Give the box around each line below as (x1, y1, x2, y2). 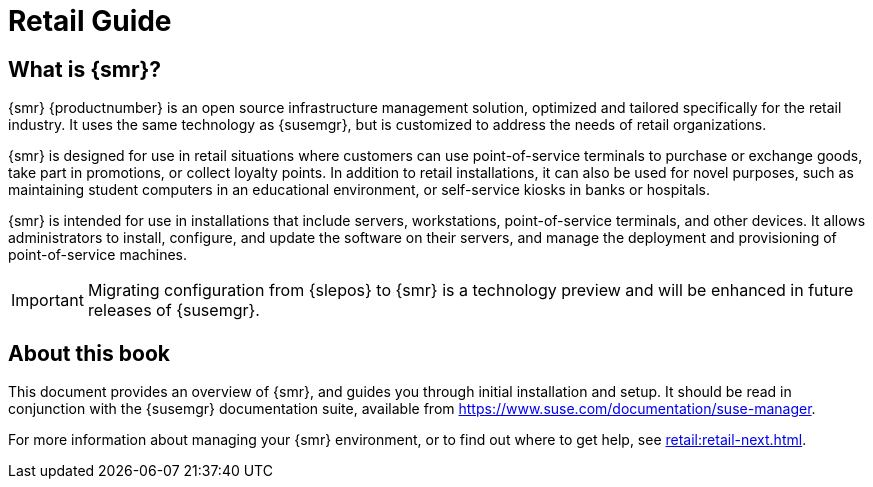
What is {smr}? (8, 56, 162, 82)
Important (11, 290, 84, 311)
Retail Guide (8, 4, 172, 38)
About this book (8, 340, 170, 366)
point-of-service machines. (8, 246, 188, 264)
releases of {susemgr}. (87, 300, 260, 321)
